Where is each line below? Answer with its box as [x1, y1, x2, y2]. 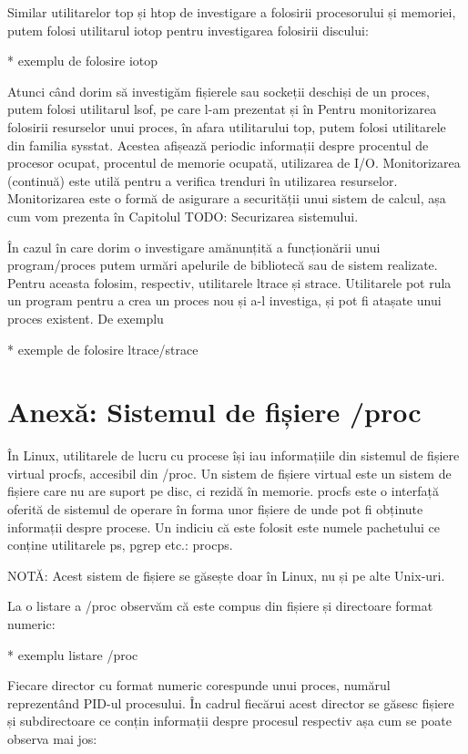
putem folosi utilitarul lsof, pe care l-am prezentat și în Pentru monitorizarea [7, 99, 437, 119]
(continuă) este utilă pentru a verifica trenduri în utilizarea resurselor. [7, 170, 398, 190]
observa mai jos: [7, 728, 97, 748]
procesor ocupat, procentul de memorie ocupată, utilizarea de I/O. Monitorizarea [7, 153, 461, 172]
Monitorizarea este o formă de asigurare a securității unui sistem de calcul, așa [7, 189, 446, 208]
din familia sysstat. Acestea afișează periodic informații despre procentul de [7, 135, 429, 154]
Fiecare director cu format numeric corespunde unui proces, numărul [7, 676, 391, 695]
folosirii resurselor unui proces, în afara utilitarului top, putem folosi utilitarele [7, 117, 446, 136]
